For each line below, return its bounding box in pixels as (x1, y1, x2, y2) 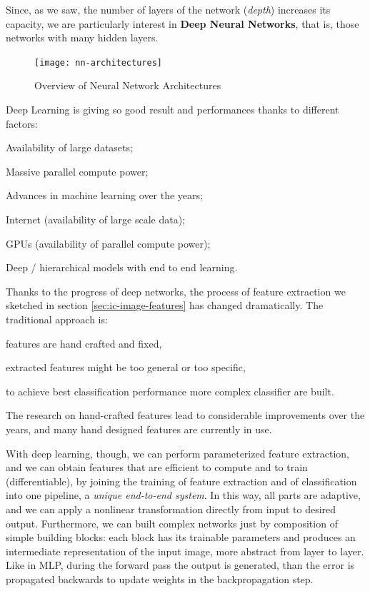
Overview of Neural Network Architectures (34, 78, 221, 93)
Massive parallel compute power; (6, 163, 149, 178)
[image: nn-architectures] (34, 57, 162, 68)
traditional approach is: (6, 311, 108, 326)
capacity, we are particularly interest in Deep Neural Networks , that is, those (6, 16, 359, 31)
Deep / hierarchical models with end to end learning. (6, 260, 238, 275)
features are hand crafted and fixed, (6, 335, 162, 350)
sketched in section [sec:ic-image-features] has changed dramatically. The (6, 298, 324, 313)
